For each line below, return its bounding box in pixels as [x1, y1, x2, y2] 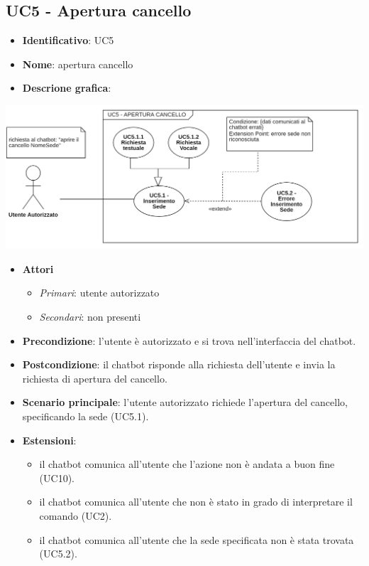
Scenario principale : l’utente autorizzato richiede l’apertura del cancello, [22, 395, 348, 410]
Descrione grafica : [22, 80, 111, 95]
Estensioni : [22, 432, 77, 447]
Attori [22, 261, 54, 276]
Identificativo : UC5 [22, 33, 114, 48]
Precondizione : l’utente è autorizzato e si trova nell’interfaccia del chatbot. [22, 333, 356, 348]
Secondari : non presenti [39, 309, 141, 324]
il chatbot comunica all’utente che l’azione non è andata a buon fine [39, 456, 335, 471]
